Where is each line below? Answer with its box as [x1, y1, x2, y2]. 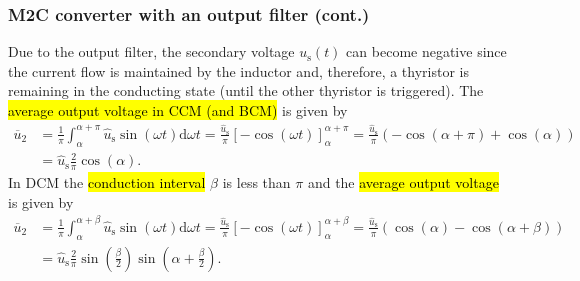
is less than [222, 172, 291, 193]
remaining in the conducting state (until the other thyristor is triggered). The [8, 80, 484, 101]
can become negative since [346, 41, 507, 62]
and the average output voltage [307, 172, 499, 193]
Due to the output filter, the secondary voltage [8, 41, 295, 62]
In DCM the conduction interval [8, 172, 206, 193]
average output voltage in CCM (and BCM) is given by [8, 100, 348, 120]
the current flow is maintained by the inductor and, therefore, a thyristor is [8, 60, 469, 81]
